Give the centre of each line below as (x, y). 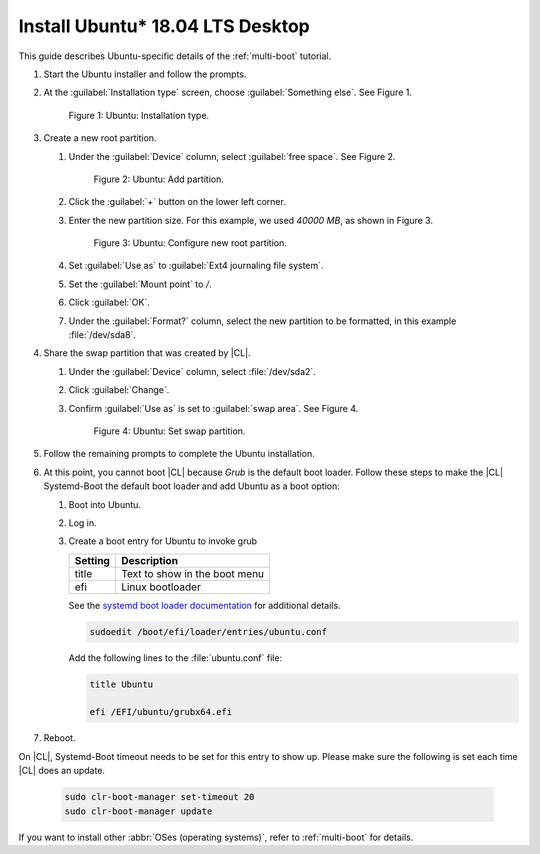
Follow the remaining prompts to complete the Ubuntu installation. (179, 454)
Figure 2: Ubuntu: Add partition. (158, 179)
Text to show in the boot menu (193, 573)
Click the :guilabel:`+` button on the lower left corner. (177, 202)
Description (150, 560)
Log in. (82, 522)
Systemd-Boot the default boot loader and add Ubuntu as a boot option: (191, 486)
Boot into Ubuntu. (105, 504)
